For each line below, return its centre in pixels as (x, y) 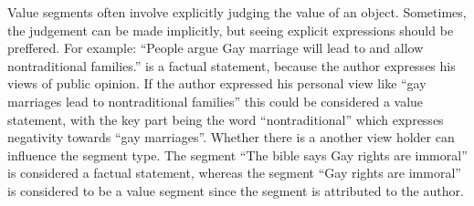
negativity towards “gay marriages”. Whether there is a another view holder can (231, 137)
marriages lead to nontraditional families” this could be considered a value (216, 101)
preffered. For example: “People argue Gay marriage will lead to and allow (216, 48)
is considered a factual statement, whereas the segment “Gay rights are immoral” (234, 173)
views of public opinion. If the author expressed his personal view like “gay (217, 83)
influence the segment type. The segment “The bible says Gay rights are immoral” (237, 154)
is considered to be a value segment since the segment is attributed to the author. (236, 190)
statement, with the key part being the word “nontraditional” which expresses (226, 119)
